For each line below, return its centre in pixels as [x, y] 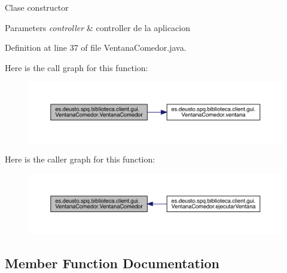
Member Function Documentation [112, 263]
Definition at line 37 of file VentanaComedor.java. [96, 47]
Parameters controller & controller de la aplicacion [98, 27]
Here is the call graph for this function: [77, 67]
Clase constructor [37, 7]
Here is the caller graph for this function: [80, 159]
